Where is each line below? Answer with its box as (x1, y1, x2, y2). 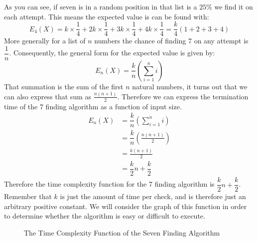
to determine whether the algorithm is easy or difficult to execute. (4, 211, 205, 221)
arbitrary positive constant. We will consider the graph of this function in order (4, 201, 247, 211)
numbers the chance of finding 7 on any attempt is (94, 35, 249, 46)
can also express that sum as (4, 91, 91, 101)
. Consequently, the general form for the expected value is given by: (9, 47, 215, 58)
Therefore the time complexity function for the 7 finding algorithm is (4, 179, 215, 189)
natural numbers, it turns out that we (132, 81, 248, 91)
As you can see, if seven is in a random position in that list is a (4, 1, 197, 11)
